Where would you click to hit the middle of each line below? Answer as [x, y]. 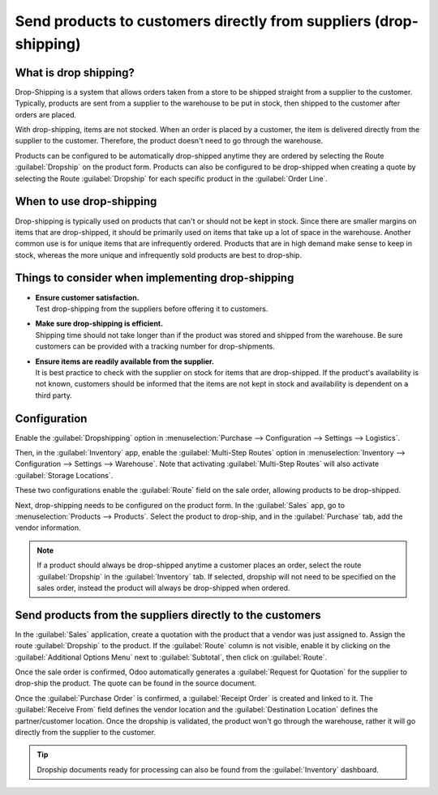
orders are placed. [46, 114]
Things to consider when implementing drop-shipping [155, 278]
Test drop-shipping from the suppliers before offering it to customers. [152, 309]
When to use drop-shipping [86, 201]
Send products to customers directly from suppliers [193, 21]
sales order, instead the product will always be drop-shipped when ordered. [163, 588]
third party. [54, 395]
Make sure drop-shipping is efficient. [99, 323]
